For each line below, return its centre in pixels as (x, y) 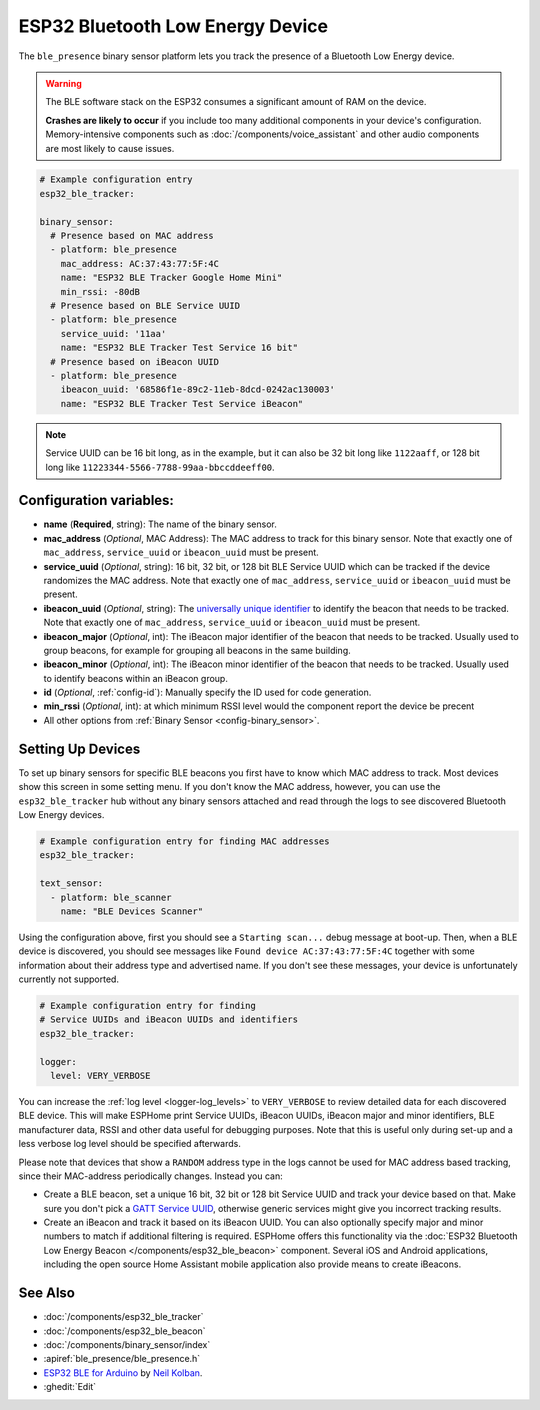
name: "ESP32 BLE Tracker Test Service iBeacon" (182, 403)
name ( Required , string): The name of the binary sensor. (160, 524)
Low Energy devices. (61, 814)
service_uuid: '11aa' (113, 333)
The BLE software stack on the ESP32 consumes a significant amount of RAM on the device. (236, 102)
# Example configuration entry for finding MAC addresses (184, 841)
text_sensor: (71, 883)
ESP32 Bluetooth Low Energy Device (173, 26)
